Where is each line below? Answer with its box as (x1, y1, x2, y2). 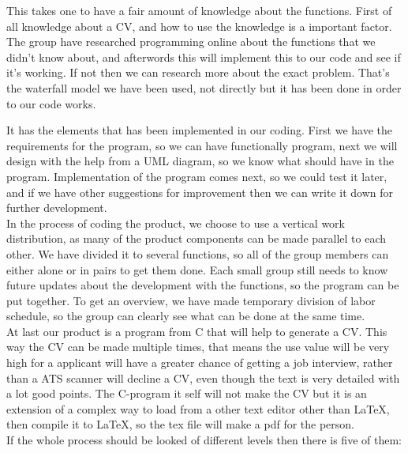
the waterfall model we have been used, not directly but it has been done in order (6, 79, 402, 96)
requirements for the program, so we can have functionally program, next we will (6, 137, 398, 153)
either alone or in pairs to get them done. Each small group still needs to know (6, 261, 388, 277)
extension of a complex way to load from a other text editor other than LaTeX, (6, 400, 390, 417)
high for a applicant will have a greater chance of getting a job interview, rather (6, 354, 393, 371)
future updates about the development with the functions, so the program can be (6, 277, 399, 293)
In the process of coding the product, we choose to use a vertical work (6, 214, 345, 231)
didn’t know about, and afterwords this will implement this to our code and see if (6, 48, 401, 65)
